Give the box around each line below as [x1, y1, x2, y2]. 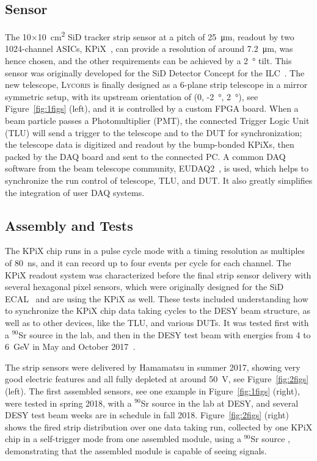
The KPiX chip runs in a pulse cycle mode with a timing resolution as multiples [5, 244, 305, 257]
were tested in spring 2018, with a [5, 396, 132, 409]
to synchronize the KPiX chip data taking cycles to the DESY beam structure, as [5, 304, 310, 317]
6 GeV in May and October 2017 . [5, 340, 136, 353]
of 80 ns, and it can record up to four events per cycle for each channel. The [5, 256, 291, 269]
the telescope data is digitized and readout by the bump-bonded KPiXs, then [5, 138, 294, 151]
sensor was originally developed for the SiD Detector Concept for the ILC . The [5, 66, 305, 79]
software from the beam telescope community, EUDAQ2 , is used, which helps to [5, 162, 309, 175]
